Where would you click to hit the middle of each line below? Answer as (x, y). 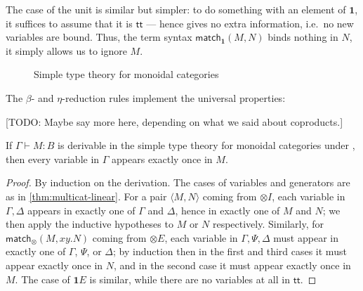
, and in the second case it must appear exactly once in (232, 265)
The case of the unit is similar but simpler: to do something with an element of (176, 9)
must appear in (306, 237)
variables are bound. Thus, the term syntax (99, 37)
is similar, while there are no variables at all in (190, 279)
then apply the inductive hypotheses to (90, 224)
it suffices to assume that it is (69, 23)
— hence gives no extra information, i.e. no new (250, 23)
